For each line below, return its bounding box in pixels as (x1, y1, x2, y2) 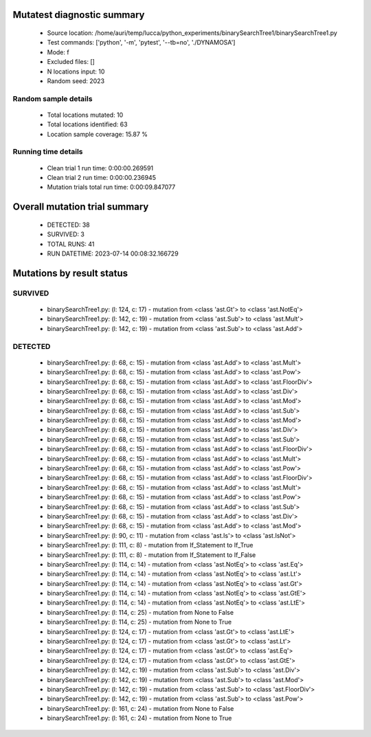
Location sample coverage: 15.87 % (47, 130, 148, 138)
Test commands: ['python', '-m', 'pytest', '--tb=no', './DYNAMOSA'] (47, 38, 236, 47)
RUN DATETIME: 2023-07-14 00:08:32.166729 (47, 249, 179, 258)
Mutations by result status (12, 267, 128, 279)
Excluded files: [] (47, 58, 95, 66)
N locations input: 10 (47, 67, 105, 76)
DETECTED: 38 (47, 220, 91, 229)
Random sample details (12, 93, 93, 103)
